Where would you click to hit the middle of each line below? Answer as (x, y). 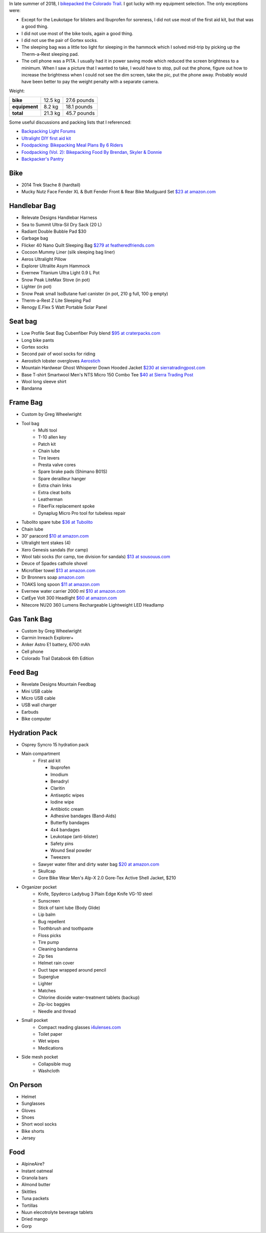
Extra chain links (55, 485)
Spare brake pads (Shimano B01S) (73, 471)
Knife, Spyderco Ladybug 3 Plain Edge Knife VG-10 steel (95, 894)
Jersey (28, 1138)
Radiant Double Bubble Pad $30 (54, 231)
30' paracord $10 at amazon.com (55, 536)
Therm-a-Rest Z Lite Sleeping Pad (56, 300)
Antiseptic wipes (67, 795)
